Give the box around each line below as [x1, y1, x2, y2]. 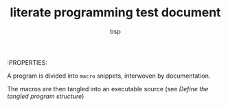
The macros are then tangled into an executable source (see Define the [7, 85, 209, 93]
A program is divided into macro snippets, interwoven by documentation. [7, 72, 211, 80]
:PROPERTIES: [7, 58, 48, 66]
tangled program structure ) [7, 92, 84, 100]
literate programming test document [10, 5, 221, 20]
